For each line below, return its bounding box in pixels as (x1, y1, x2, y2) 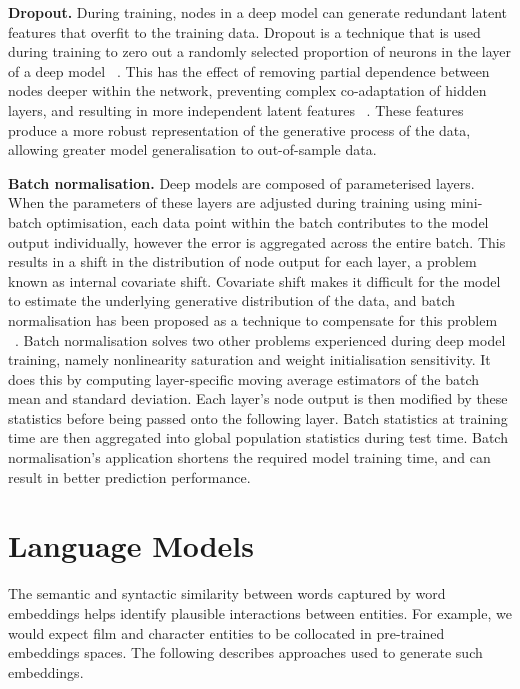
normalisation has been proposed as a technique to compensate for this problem (8, 309, 498, 330)
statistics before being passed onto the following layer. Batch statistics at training (8, 407, 508, 428)
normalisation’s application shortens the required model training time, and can (8, 447, 491, 468)
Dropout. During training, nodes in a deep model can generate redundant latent (8, 2, 508, 22)
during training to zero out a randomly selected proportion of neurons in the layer (8, 41, 511, 62)
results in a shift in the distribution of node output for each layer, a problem (8, 251, 477, 272)
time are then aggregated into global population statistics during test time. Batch (8, 427, 508, 448)
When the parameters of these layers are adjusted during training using (8, 192, 446, 213)
